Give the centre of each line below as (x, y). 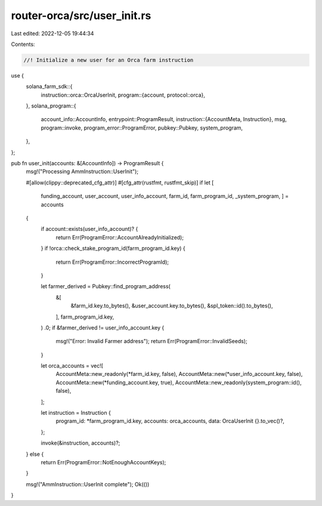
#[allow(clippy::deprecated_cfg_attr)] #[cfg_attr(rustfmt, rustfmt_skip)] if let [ (120, 183)
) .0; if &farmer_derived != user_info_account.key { (103, 328)
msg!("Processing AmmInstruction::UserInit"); (82, 172)
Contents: (23, 44)
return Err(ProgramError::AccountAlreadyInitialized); (120, 237)
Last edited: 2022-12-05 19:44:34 (52, 33)
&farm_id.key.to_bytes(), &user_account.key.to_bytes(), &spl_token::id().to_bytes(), (172, 306)
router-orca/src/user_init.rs (81, 16)
